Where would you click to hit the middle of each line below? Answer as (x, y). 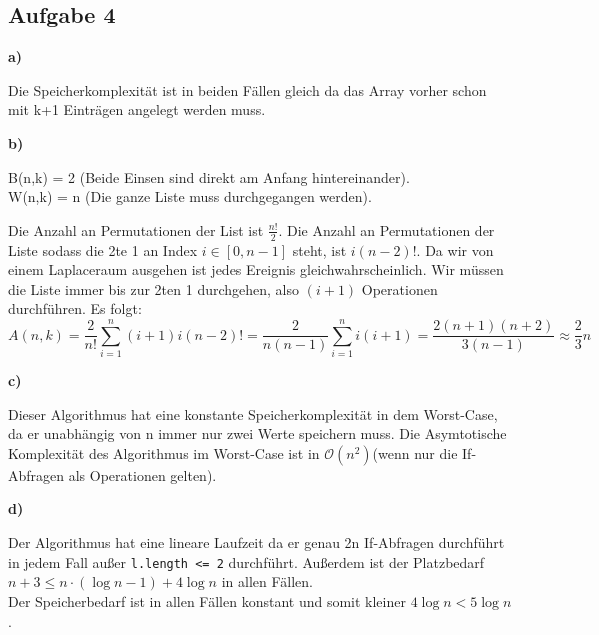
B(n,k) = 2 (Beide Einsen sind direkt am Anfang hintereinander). (209, 176)
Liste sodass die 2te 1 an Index (103, 249)
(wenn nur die (415, 452)
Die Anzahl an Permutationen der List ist (136, 229)
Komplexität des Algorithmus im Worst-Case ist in (164, 452)
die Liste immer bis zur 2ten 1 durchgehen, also (154, 288)
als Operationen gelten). (142, 474)
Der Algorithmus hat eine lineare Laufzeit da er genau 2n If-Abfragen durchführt (256, 542)
